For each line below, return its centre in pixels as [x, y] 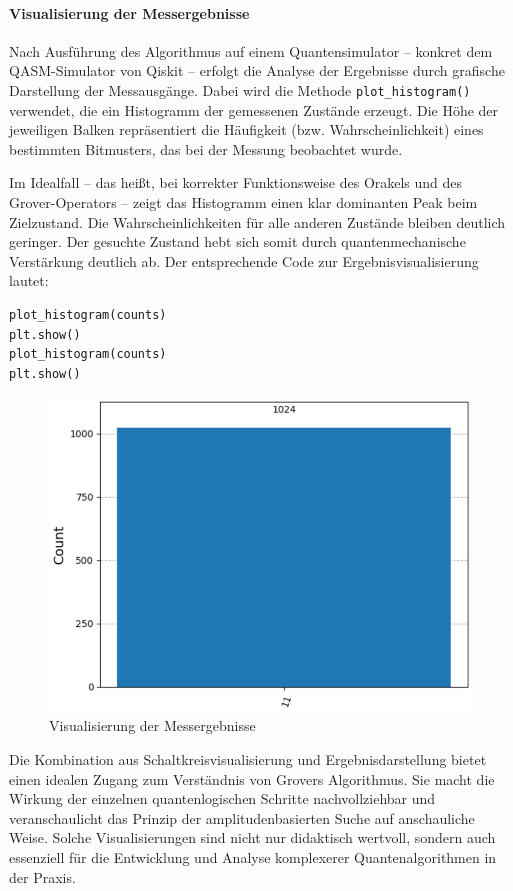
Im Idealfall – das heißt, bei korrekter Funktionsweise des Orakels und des [236, 182]
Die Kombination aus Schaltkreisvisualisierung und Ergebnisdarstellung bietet [248, 758]
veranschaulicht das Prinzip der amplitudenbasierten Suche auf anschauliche [242, 817]
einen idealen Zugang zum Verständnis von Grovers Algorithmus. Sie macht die [252, 778]
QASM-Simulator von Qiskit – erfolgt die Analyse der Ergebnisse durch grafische [257, 70]
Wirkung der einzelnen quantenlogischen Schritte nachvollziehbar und [222, 798]
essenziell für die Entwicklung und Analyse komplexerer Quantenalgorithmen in [253, 856]
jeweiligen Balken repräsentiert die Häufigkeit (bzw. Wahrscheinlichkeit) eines [246, 129]
